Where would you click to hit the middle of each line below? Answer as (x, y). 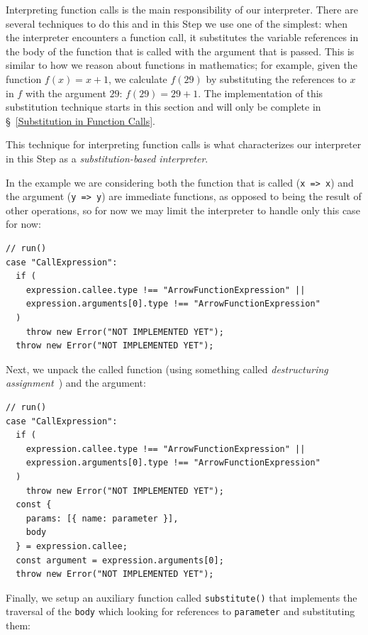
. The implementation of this (261, 93)
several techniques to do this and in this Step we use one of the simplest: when (177, 23)
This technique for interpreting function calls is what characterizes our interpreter (184, 144)
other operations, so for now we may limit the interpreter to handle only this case (183, 210)
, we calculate (138, 78)
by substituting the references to (276, 78)
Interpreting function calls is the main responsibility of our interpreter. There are (182, 9)
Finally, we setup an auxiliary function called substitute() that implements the (182, 597)
